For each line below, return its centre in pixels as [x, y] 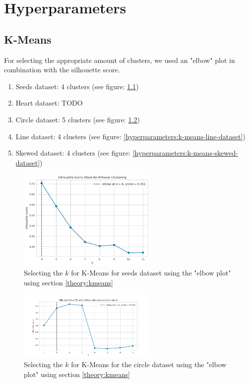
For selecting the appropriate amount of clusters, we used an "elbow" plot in [120, 60]
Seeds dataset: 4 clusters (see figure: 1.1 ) [77, 86]
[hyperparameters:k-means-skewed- [185, 153]
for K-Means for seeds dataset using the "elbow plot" [151, 273]
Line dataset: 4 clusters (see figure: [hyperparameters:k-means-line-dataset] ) [130, 136]
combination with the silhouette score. [62, 70]
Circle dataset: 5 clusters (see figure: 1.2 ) [78, 119]
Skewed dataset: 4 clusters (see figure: [73, 153]
